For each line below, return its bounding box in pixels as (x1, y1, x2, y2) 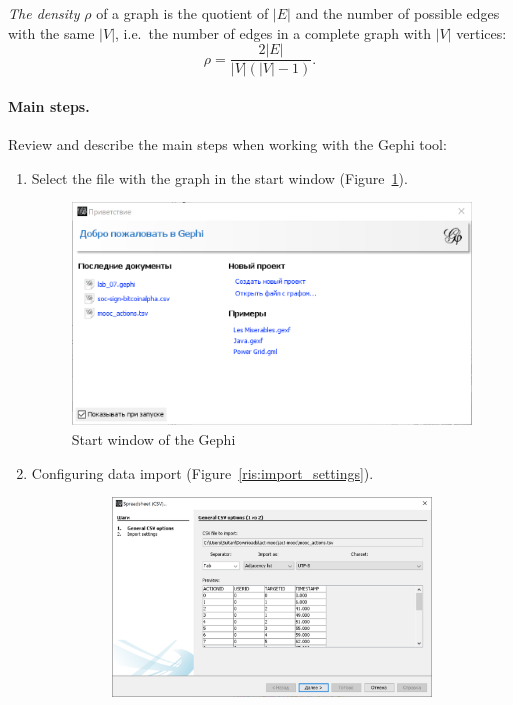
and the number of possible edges (295, 3, 500, 23)
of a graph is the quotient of (96, 3, 269, 23)
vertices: (456, 22, 507, 43)
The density (8, 3, 80, 23)
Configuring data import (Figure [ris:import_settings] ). (31, 462, 374, 483)
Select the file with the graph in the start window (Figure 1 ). (31, 167, 408, 188)
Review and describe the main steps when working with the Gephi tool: (8, 134, 447, 155)
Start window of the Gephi (71, 428, 236, 449)
